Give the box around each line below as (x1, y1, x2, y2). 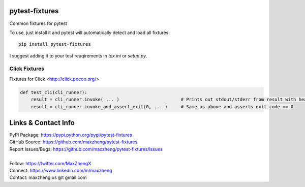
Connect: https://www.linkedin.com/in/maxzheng (9, 168, 112, 174)
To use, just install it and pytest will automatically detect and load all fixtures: (9, 29, 170, 36)
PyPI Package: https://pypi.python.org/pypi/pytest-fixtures (9, 132, 132, 138)
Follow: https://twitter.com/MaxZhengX (9, 160, 91, 166)
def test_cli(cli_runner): (20, 89, 87, 95)
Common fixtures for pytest (9, 20, 67, 26)
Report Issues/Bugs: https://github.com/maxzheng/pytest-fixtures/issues (9, 146, 163, 152)
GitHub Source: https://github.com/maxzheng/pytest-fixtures (9, 139, 138, 145)
